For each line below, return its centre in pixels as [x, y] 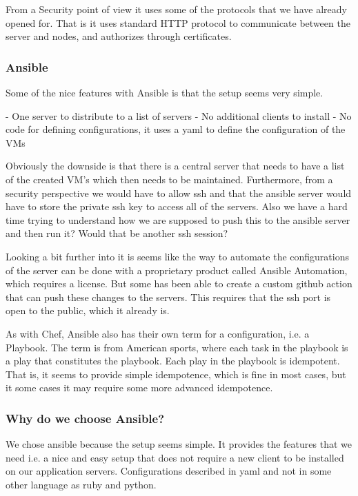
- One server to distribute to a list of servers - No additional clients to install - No [179, 115]
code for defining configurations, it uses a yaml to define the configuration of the [176, 129]
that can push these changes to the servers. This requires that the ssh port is [168, 297]
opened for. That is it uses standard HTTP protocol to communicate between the [178, 22]
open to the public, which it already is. [88, 310]
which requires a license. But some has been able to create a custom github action [179, 283]
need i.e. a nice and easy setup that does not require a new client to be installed [175, 457]
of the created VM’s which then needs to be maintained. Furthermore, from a [169, 179]
